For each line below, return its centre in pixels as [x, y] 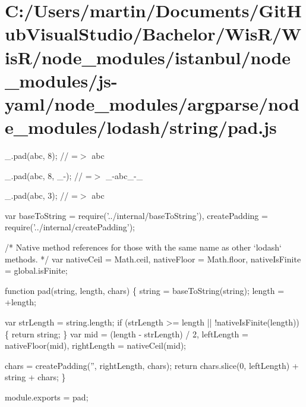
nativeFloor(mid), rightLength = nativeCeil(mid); [96, 345]
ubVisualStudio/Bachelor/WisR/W [153, 34]
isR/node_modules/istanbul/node [148, 57]
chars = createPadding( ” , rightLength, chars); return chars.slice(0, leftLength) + [152, 365]
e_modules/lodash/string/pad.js [141, 127]
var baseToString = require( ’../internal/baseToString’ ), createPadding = [136, 215]
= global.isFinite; [36, 270]
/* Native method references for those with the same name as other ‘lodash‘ [143, 247]
